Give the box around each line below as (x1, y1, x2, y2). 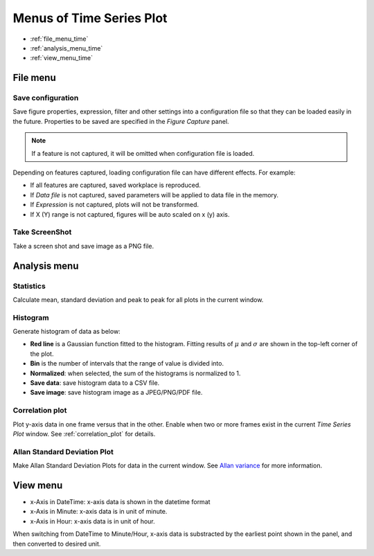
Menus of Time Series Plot (12, 10, 168, 26)
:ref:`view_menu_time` (30, 54, 93, 62)
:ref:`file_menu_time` (30, 35, 89, 43)
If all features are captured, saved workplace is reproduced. (30, 181, 201, 190)
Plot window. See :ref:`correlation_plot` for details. (12, 429, 156, 438)
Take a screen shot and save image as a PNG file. (12, 242, 154, 250)
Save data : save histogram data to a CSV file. (30, 379, 160, 387)
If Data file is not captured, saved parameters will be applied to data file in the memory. (30, 190, 279, 199)
